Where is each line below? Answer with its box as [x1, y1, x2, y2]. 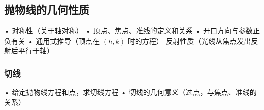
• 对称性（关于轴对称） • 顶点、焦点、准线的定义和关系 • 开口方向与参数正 [4, 25, 260, 36]
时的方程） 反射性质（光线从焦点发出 [127, 35, 251, 46]
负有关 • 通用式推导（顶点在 [4, 35, 100, 46]
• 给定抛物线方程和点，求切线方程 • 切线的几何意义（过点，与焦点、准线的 [4, 87, 257, 97]
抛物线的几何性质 [4, 2, 89, 17]
